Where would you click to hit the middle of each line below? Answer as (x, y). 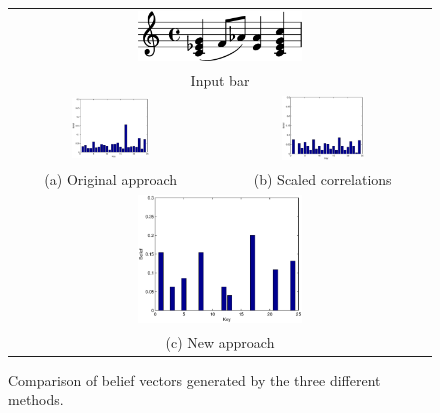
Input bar (220, 79)
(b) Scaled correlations (322, 178)
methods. (36, 399)
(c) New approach (220, 341)
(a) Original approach (111, 178)
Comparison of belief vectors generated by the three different (194, 379)
